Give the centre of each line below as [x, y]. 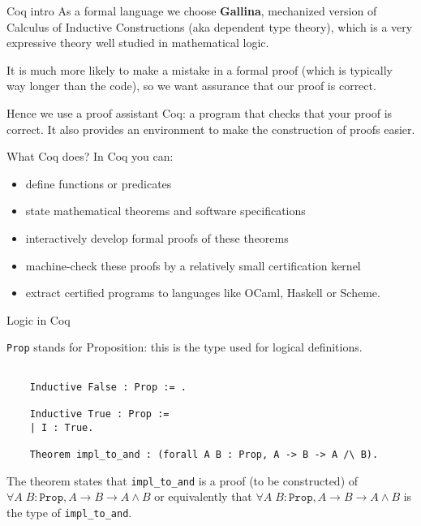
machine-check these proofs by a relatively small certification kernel [193, 265]
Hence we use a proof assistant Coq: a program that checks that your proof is [200, 112]
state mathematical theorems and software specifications [165, 211]
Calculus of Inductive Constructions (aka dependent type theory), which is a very [210, 26]
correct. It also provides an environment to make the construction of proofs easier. [211, 129]
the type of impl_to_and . [69, 512]
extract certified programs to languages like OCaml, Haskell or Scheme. [203, 293]
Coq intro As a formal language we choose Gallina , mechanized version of [192, 11]
